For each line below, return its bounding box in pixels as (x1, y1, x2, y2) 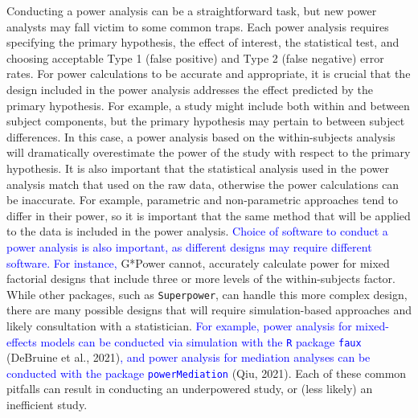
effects (6, 333, 37, 350)
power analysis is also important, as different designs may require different (6, 238, 372, 255)
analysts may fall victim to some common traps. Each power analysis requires (6, 18, 389, 35)
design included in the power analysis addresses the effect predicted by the (6, 80, 373, 97)
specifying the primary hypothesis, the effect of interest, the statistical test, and (6, 34, 400, 51)
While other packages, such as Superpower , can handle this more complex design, (6, 285, 408, 302)
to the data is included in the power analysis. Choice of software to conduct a (6, 223, 388, 240)
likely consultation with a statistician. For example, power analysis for (6, 317, 352, 334)
